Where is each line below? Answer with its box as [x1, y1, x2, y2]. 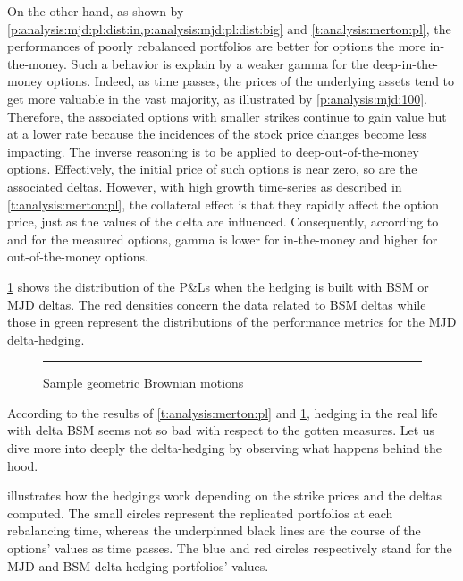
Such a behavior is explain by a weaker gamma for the [71, 54, 369, 73]
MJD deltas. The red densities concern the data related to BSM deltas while [7, 295, 426, 313]
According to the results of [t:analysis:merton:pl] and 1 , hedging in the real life [7, 403, 438, 422]
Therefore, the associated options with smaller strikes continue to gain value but [7, 107, 447, 125]
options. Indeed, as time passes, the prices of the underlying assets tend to [46, 72, 455, 90]
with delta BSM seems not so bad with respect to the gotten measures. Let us [7, 421, 435, 440]
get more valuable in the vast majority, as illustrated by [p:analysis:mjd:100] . [7, 89, 427, 107]
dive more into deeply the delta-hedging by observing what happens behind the [7, 439, 442, 457]
